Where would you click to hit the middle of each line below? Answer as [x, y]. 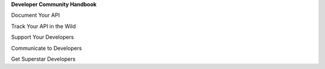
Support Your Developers [43, 37]
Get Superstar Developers [43, 59]
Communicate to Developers [47, 48]
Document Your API [36, 15]
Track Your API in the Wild [44, 26]
